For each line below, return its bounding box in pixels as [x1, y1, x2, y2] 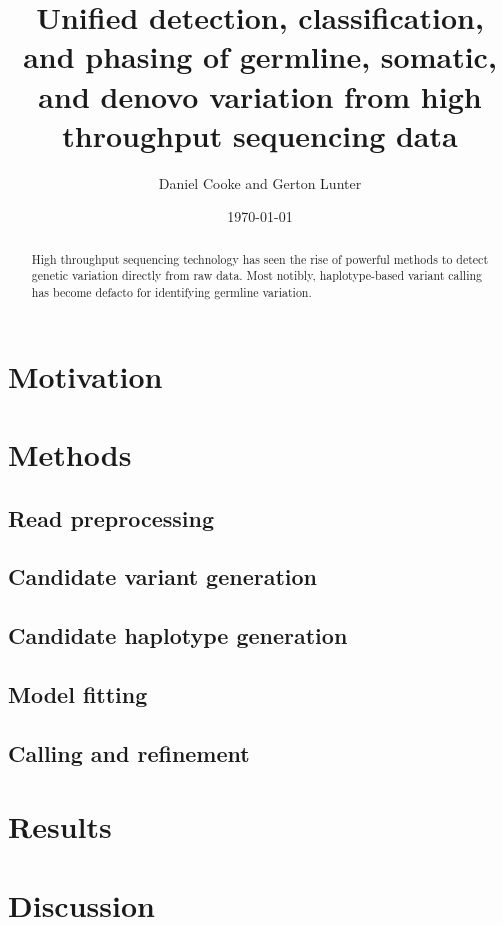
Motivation [8, 355, 163, 396]
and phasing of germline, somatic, [23, 36, 497, 77]
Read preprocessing [8, 502, 215, 533]
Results [8, 806, 112, 847]
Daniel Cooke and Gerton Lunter [158, 172, 362, 193]
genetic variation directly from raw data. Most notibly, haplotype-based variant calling [31, 267, 482, 284]
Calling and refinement [8, 737, 250, 768]
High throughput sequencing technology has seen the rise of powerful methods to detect [31, 250, 489, 267]
